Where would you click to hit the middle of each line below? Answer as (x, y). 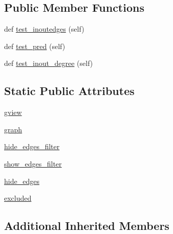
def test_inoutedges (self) (44, 29)
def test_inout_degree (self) (49, 63)
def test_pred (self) (35, 46)
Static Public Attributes (69, 91)
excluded (18, 198)
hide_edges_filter (32, 146)
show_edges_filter (33, 163)
